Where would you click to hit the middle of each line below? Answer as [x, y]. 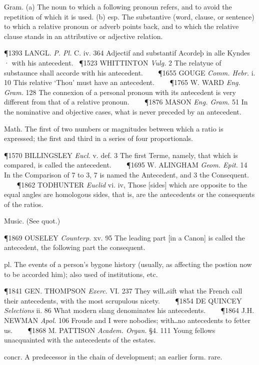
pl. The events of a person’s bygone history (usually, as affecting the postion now [128, 264]
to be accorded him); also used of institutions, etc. [81, 274]
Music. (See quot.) [32, 221]
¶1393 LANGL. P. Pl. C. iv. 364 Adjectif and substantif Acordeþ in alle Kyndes [127, 53]
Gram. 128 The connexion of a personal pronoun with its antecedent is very [120, 92]
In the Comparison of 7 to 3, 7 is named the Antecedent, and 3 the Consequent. [126, 174]
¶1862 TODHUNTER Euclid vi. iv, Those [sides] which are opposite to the [132, 184]
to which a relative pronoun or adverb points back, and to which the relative [121, 26]
